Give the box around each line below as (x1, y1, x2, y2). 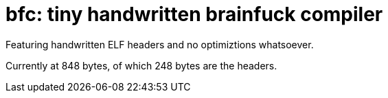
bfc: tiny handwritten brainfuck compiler (5, 3, 383, 26)
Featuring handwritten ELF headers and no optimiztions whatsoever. (5, 38, 314, 50)
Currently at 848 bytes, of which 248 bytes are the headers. (5, 59, 277, 71)
